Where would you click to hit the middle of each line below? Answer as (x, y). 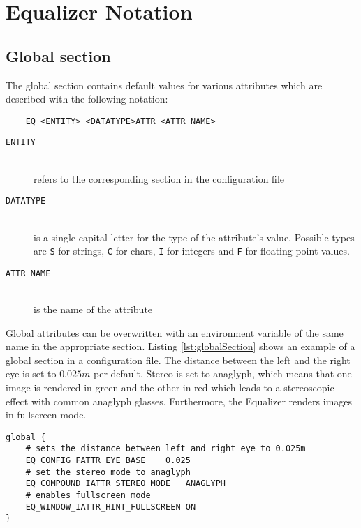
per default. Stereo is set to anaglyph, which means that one (222, 374)
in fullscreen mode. (46, 415)
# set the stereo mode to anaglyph (108, 472)
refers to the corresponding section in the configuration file (159, 178)
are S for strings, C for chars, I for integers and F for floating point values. (192, 251)
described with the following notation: (87, 99)
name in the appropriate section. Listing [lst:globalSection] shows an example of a (180, 346)
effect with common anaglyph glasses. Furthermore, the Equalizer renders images (179, 401)
